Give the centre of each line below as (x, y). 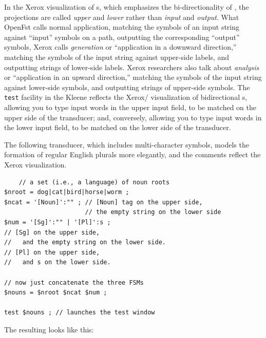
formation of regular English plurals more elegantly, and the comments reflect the (132, 154)
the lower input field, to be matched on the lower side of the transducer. (118, 127)
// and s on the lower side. (58, 262)
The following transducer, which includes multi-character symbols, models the (127, 144)
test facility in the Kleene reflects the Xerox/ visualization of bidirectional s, (126, 97)
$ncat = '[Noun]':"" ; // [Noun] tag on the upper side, (103, 202)
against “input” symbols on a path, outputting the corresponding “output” (122, 37)
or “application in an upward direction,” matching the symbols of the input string (133, 77)
